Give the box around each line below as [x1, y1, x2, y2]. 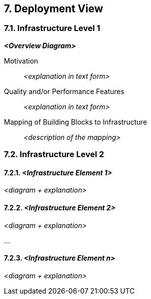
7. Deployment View [4, 2, 103, 15]
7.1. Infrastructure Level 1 [4, 23, 100, 33]
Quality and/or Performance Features [4, 87, 124, 96]
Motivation [4, 56, 38, 65]
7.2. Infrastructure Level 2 [4, 149, 104, 160]
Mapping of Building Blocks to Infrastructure [4, 117, 147, 126]
